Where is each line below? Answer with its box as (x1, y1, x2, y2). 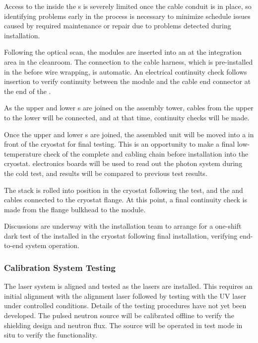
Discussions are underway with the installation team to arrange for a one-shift (4, 221, 242, 231)
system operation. (25, 240, 79, 251)
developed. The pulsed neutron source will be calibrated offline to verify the (4, 310, 234, 321)
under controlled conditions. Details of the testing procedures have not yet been (4, 300, 247, 311)
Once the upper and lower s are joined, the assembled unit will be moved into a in (4, 129, 254, 139)
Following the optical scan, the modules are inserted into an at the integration (4, 47, 242, 57)
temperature (4, 148, 42, 159)
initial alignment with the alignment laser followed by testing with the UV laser (4, 290, 247, 301)
